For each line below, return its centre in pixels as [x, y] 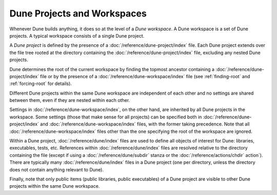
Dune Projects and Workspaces [78, 13]
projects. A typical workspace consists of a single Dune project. [77, 36]
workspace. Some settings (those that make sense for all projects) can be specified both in [106, 117]
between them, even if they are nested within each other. [70, 100]
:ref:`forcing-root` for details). [41, 84]
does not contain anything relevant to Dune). [56, 169]
